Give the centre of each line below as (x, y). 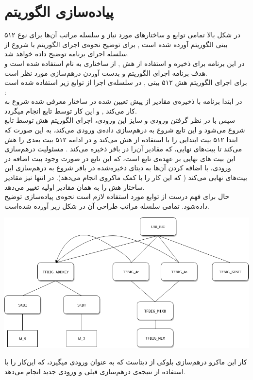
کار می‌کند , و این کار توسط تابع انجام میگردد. (71, 110)
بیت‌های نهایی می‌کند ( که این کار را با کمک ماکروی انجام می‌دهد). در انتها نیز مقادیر (126, 177)
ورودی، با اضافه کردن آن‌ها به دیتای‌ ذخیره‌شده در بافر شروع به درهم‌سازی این (118, 168)
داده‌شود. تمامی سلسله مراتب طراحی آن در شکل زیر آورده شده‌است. (107, 206)
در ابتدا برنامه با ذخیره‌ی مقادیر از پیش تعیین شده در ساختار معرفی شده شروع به (123, 101)
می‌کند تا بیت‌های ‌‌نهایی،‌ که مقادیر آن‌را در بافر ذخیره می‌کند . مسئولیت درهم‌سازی (123, 149)
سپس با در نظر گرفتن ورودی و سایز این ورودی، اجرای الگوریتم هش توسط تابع (120, 120)
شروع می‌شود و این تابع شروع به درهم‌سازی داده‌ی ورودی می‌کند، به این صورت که (125, 130)
